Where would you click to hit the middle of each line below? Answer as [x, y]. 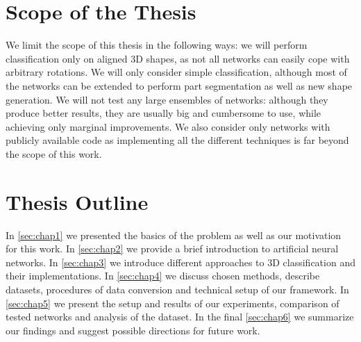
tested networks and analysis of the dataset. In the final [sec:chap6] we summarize [180, 317]
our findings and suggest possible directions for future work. [133, 330]
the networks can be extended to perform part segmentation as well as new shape [179, 85]
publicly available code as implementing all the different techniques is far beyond [177, 140]
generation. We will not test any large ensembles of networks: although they [167, 99]
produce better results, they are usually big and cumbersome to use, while [163, 113]
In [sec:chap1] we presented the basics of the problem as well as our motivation [174, 235]
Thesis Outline [77, 201]
